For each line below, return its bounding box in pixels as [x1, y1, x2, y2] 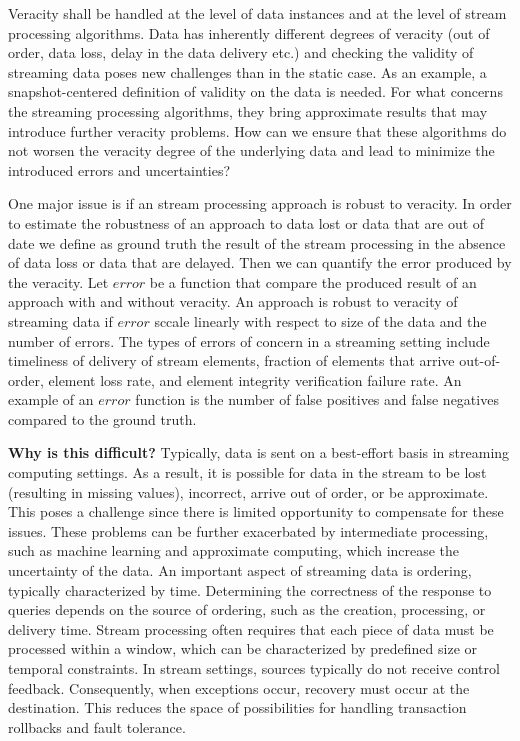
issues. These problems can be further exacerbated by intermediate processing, [8, 520, 489, 541]
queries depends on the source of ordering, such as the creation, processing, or [8, 599, 486, 620]
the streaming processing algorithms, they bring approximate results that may [8, 100, 488, 121]
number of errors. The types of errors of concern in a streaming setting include [8, 330, 490, 351]
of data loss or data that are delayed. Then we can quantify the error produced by [8, 252, 512, 273]
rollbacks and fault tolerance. [8, 716, 186, 737]
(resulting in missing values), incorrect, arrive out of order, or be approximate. [8, 481, 489, 502]
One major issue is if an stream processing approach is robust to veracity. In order [8, 193, 512, 214]
